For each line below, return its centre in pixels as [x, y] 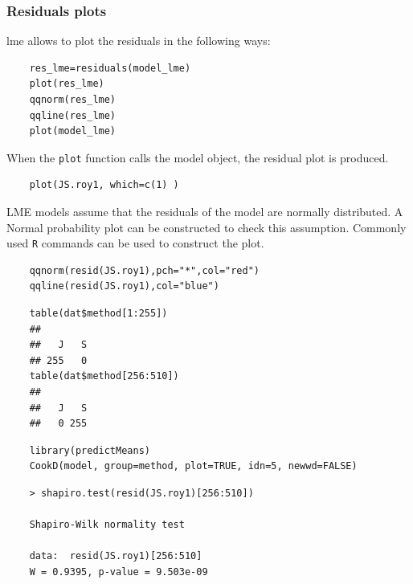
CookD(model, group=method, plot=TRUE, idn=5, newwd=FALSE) [193, 466]
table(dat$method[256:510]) [104, 376]
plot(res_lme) [67, 84]
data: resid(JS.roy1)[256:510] [116, 556]
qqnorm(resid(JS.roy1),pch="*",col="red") [144, 270]
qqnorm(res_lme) [73, 100]
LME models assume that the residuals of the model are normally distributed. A [205, 212]
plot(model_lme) [73, 131]
